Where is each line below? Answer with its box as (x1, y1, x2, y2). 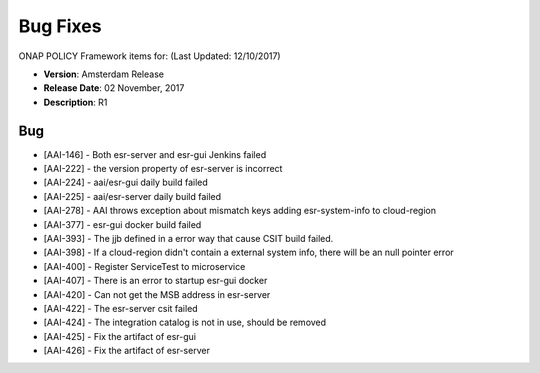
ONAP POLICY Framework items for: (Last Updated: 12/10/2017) (18, 50, 281, 62)
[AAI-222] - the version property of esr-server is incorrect (43, 163, 283, 175)
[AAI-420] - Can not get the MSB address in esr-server (43, 288, 271, 300)
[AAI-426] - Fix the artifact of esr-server (43, 345, 210, 357)
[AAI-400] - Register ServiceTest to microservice (43, 260, 246, 272)
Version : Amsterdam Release (43, 68, 165, 80)
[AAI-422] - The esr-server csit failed (43, 302, 199, 314)
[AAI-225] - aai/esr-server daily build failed (43, 190, 222, 202)
